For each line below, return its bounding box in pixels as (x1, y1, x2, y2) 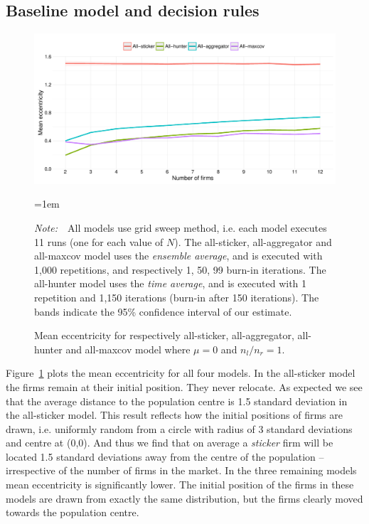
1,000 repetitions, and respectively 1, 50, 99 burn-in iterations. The (34, 262, 326, 277)
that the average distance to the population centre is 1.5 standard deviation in (6, 393, 348, 408)
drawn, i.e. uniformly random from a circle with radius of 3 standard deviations (6, 421, 353, 436)
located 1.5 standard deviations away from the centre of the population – (6, 449, 324, 464)
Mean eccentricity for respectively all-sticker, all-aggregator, (34, 328, 294, 343)
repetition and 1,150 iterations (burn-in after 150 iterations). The (34, 289, 319, 304)
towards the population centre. (6, 505, 139, 520)
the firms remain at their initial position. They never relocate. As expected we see (6, 379, 363, 394)
